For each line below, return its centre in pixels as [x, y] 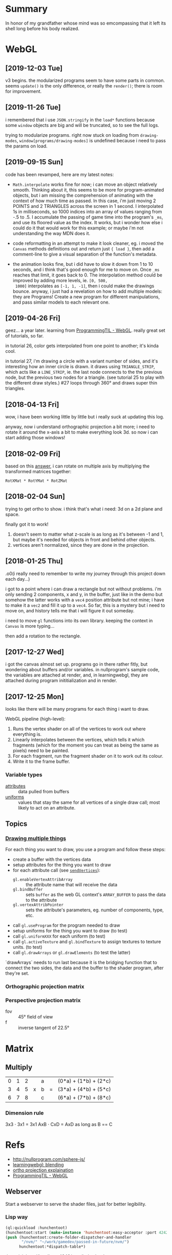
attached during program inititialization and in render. [61, 680]
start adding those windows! [35, 438]
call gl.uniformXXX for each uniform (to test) [59, 936]
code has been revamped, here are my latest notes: [60, 174]
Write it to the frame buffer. [41, 761]
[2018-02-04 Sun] [35, 496]
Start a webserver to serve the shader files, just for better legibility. [76, 1204]
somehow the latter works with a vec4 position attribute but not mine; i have [85, 600]
